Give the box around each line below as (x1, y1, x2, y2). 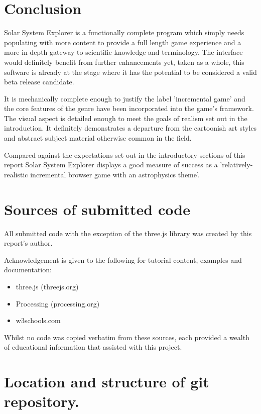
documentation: (4, 264, 52, 275)
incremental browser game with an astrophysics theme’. (30, 169, 200, 179)
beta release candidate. (4, 76, 74, 87)
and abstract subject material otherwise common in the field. (4, 133, 192, 143)
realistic (4, 169, 28, 179)
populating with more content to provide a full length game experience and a (4, 37, 241, 47)
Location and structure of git (4, 371, 209, 392)
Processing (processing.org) (16, 298, 100, 308)
